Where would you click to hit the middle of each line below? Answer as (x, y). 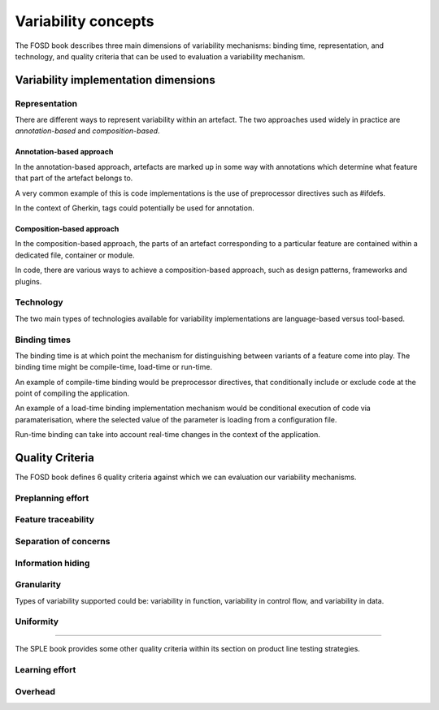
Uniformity (37, 621)
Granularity (38, 585)
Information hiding (52, 563)
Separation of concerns (63, 542)
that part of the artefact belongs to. (74, 178)
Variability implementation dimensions (115, 80)
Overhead (35, 691)
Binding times (43, 340)
